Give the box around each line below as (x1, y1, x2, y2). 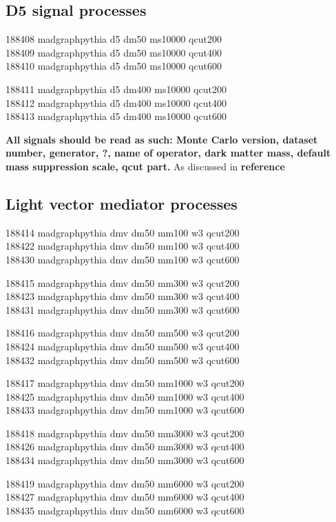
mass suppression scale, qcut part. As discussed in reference (6, 159, 285, 173)
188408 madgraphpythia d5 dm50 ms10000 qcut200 (6, 32, 222, 46)
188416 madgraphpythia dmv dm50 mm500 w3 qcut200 (6, 325, 240, 340)
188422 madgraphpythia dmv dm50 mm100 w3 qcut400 (6, 239, 240, 253)
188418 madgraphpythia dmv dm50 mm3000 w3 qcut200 (6, 425, 244, 440)
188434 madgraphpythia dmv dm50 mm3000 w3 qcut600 (6, 453, 244, 468)
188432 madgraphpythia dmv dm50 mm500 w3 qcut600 (6, 352, 240, 367)
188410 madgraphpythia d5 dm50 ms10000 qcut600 (6, 59, 222, 73)
